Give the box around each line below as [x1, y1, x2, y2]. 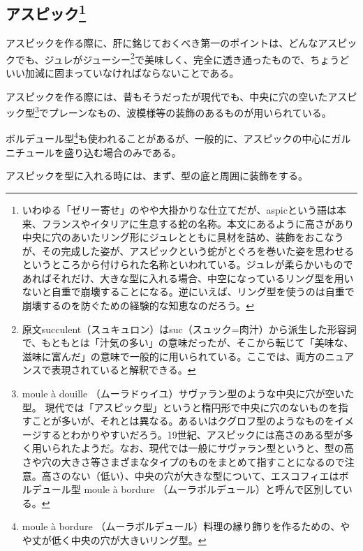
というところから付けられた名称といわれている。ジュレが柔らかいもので [22, 257, 353, 272]
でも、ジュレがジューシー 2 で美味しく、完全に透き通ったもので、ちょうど [15, 50, 350, 66]
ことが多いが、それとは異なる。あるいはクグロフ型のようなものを [31, 413, 334, 428]
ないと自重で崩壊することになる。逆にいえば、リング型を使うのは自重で [22, 284, 355, 299]
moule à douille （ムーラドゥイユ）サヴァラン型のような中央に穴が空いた [22, 386, 355, 401]
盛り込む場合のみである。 [64, 145, 181, 159]
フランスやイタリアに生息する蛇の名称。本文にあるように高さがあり [41, 216, 354, 230]
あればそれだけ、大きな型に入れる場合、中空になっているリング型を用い [22, 270, 354, 285]
